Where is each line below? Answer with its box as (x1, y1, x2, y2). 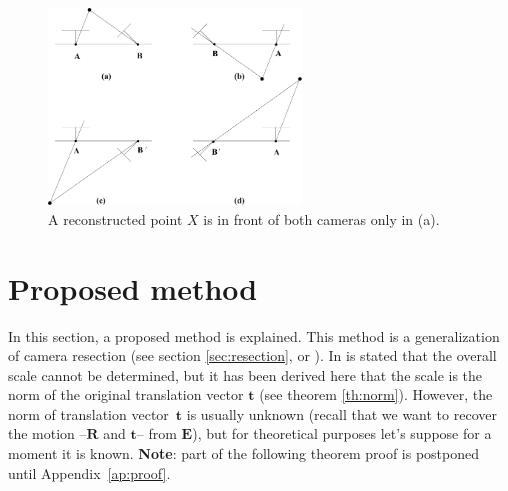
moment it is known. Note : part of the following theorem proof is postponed (8, 443, 480, 464)
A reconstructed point (48, 208, 183, 229)
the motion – (8, 423, 87, 444)
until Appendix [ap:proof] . (8, 462, 171, 483)
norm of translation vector (8, 403, 169, 424)
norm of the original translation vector (8, 384, 244, 405)
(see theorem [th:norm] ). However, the (259, 384, 493, 405)
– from (136, 423, 177, 444)
